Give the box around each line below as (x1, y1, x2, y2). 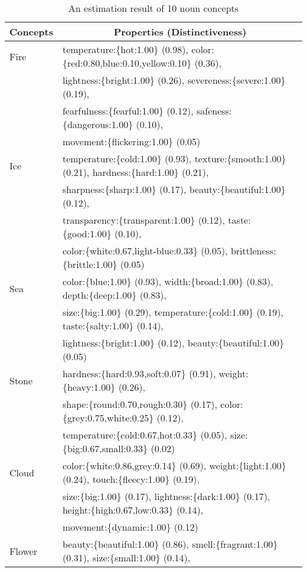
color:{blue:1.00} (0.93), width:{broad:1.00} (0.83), (62, 274, 273, 288)
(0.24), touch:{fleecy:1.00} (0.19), (62, 472, 200, 486)
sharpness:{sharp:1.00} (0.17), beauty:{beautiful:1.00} (62, 182, 286, 196)
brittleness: (230, 244, 276, 257)
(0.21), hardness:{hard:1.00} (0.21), (62, 165, 209, 179)
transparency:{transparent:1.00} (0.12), (62, 213, 226, 227)
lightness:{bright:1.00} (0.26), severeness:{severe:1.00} (62, 73, 286, 87)
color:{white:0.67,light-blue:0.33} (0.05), (62, 244, 228, 257)
